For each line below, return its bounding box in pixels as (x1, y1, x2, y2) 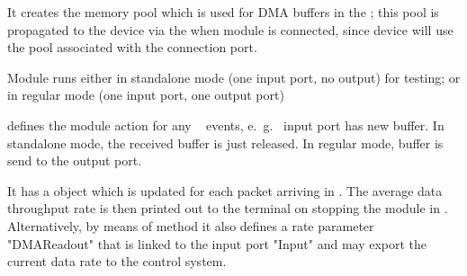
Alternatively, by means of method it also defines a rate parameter (7, 216, 374, 235)
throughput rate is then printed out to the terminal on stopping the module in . (7, 199, 448, 218)
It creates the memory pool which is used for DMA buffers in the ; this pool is (7, 3, 439, 21)
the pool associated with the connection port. (7, 38, 257, 57)
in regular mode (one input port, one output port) (7, 85, 284, 104)
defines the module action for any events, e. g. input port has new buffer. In (7, 115, 445, 134)
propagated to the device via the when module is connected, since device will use (7, 20, 454, 39)
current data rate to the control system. (7, 252, 227, 271)
